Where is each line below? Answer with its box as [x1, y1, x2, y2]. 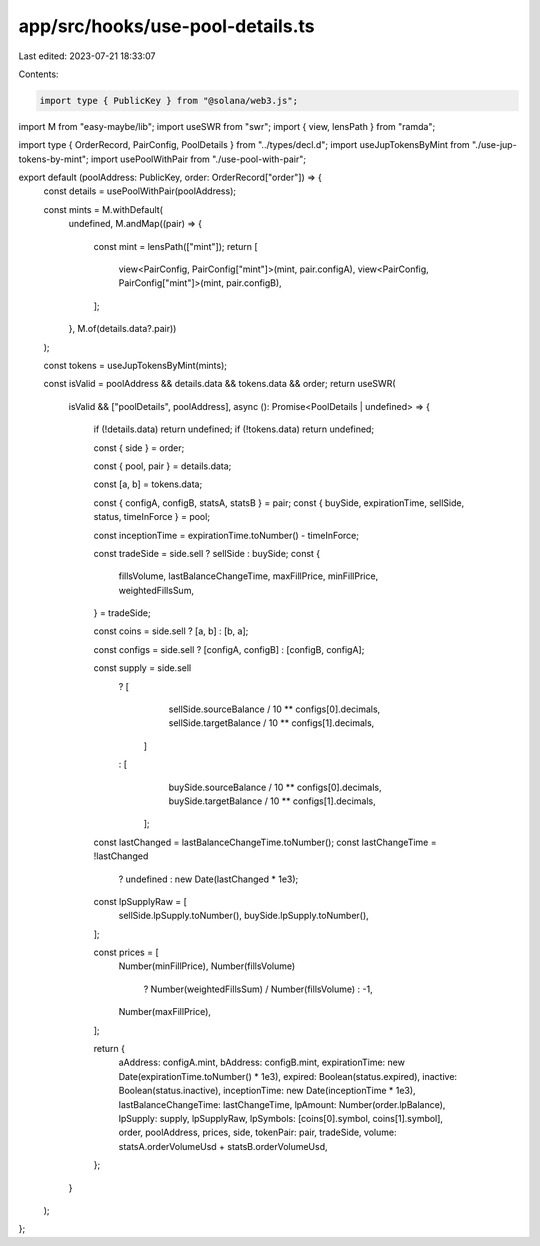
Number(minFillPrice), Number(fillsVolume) [118, 960, 296, 972]
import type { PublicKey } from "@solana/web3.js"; [39, 95, 299, 106]
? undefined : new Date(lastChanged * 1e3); [118, 873, 299, 885]
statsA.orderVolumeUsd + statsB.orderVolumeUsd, [118, 1140, 329, 1152]
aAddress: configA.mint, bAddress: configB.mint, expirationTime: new [118, 1056, 405, 1069]
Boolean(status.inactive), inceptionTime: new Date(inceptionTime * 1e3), [118, 1085, 416, 1097]
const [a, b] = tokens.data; [93, 478, 203, 490]
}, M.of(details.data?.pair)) [68, 323, 177, 335]
